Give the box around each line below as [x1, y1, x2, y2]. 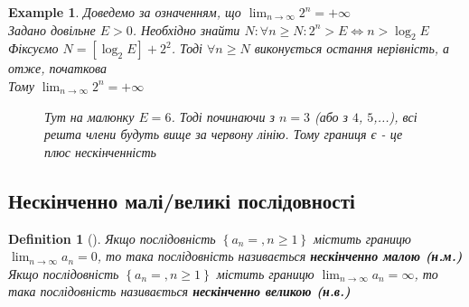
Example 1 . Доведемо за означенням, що [8, 3, 241, 21]
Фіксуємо [8, 39, 59, 58]
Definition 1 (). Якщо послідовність [8, 228, 216, 247]
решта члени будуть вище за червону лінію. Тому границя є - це [44, 125, 403, 144]
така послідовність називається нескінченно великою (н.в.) [8, 282, 351, 301]
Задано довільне [8, 20, 96, 39]
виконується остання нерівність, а [254, 39, 450, 58]
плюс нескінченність [44, 142, 156, 161]
